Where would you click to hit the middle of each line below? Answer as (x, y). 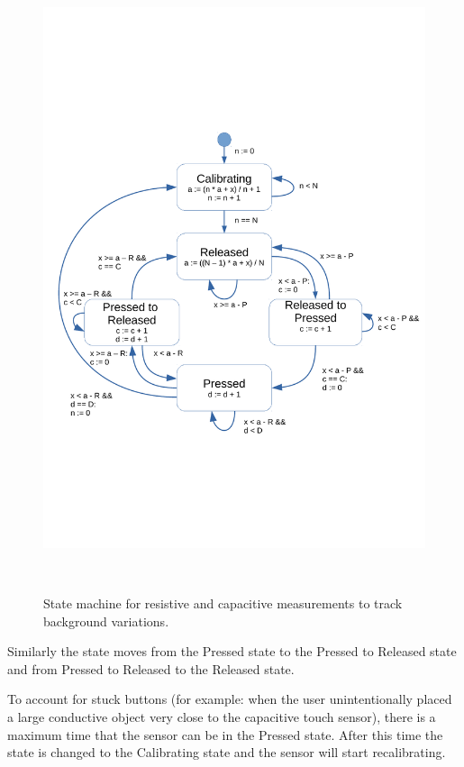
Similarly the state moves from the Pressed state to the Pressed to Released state (232, 651)
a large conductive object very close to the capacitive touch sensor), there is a (222, 717)
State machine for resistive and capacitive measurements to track (223, 603)
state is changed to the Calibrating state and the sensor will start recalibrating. (227, 752)
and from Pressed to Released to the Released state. (151, 668)
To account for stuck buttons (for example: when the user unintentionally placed (230, 699)
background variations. (106, 621)
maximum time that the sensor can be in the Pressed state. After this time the (225, 734)
